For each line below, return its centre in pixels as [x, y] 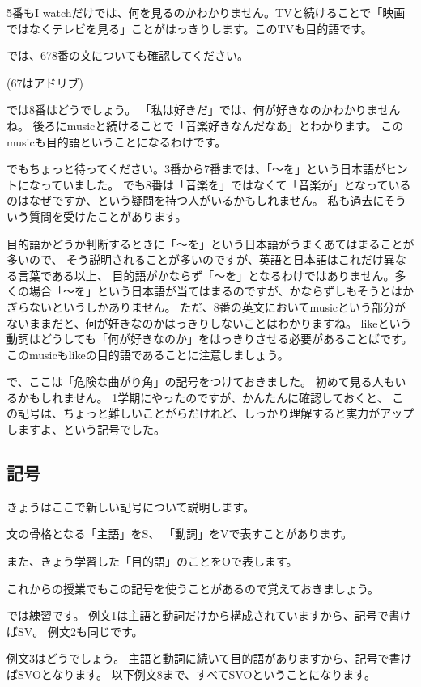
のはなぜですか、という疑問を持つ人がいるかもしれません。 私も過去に [196, 200]
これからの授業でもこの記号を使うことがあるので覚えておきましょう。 [193, 588]
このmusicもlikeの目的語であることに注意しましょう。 [148, 354]
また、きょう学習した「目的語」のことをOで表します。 [152, 561]
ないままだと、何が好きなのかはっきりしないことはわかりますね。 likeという [209, 322]
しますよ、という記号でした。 [86, 429]
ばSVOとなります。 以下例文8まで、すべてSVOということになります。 [191, 674]
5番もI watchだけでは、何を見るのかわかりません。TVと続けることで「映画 [206, 12]
